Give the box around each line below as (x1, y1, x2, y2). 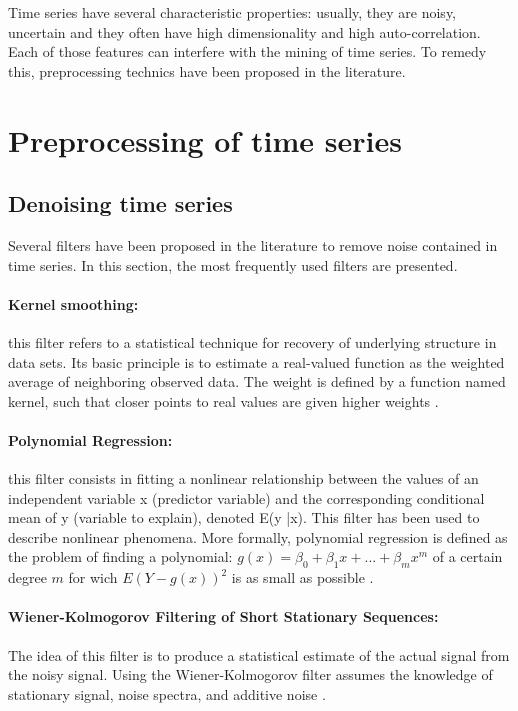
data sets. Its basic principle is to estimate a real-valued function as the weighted (8, 351, 505, 372)
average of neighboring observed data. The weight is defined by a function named (8, 371, 506, 392)
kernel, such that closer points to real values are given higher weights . (8, 390, 439, 411)
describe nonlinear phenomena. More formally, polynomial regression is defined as (8, 526, 508, 547)
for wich (68, 567, 118, 588)
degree (8, 567, 47, 588)
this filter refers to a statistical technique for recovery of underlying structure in (8, 331, 497, 352)
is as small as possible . (231, 567, 374, 588)
